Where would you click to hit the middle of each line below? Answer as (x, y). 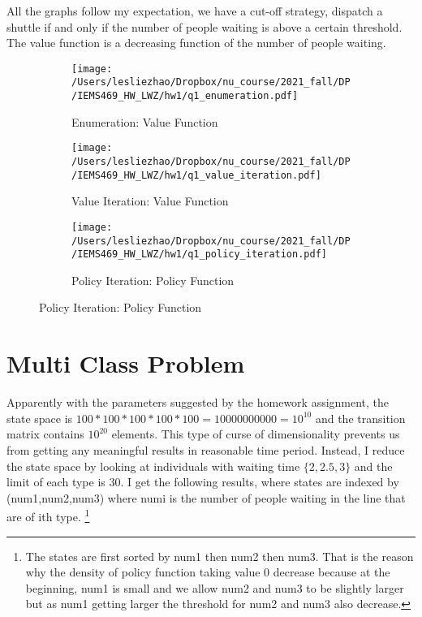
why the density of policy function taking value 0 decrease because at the (208, 572)
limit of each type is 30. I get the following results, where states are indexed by (203, 482)
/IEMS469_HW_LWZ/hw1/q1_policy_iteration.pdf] (199, 255)
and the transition (360, 418)
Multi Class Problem (126, 363)
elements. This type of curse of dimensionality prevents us (256, 434)
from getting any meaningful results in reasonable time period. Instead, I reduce (206, 449)
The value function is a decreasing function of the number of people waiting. (196, 43)
